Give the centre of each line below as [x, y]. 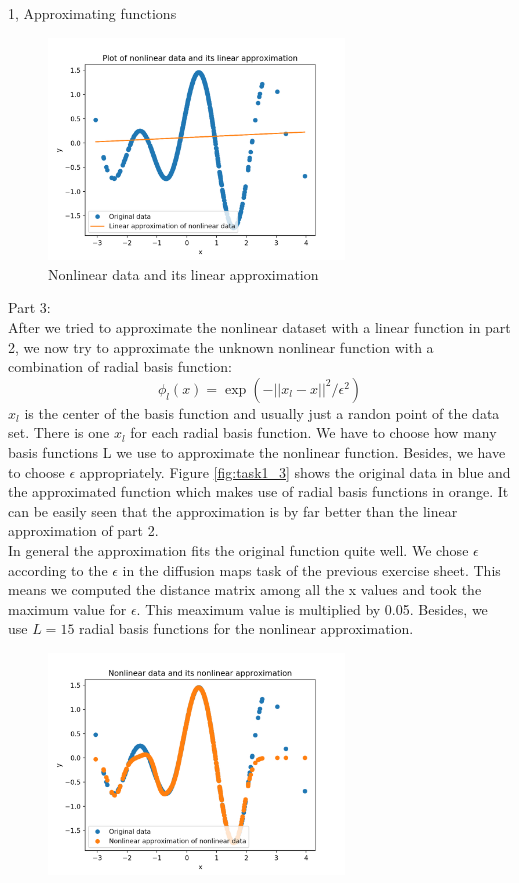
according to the [58, 569]
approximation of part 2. [83, 530]
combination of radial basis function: [120, 366]
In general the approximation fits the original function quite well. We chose [238, 549]
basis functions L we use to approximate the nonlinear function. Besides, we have [257, 451]
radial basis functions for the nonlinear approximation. [246, 628]
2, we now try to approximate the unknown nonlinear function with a [221, 346]
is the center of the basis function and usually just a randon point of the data [262, 412]
